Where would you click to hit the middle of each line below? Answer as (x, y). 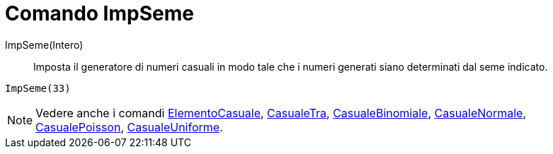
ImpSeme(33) (38, 88)
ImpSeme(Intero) (44, 45)
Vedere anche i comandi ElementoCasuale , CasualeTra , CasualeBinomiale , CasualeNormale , (281, 113)
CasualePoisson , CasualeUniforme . (129, 127)
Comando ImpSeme (99, 13)
